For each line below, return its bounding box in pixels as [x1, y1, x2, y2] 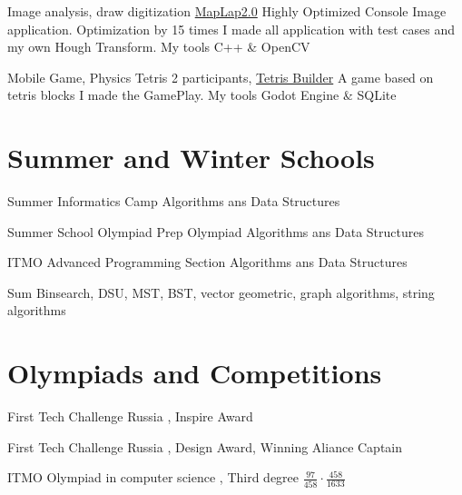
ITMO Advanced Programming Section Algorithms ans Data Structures [7, 252, 408, 272]
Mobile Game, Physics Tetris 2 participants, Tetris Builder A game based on [7, 67, 434, 86]
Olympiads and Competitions [7, 354, 382, 391]
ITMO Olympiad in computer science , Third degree [7, 468, 300, 487]
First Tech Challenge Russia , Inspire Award [7, 407, 253, 426]
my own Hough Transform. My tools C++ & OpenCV [7, 37, 310, 56]
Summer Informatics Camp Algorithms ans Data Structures [7, 192, 340, 211]
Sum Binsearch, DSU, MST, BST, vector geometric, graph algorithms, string [7, 282, 435, 302]
